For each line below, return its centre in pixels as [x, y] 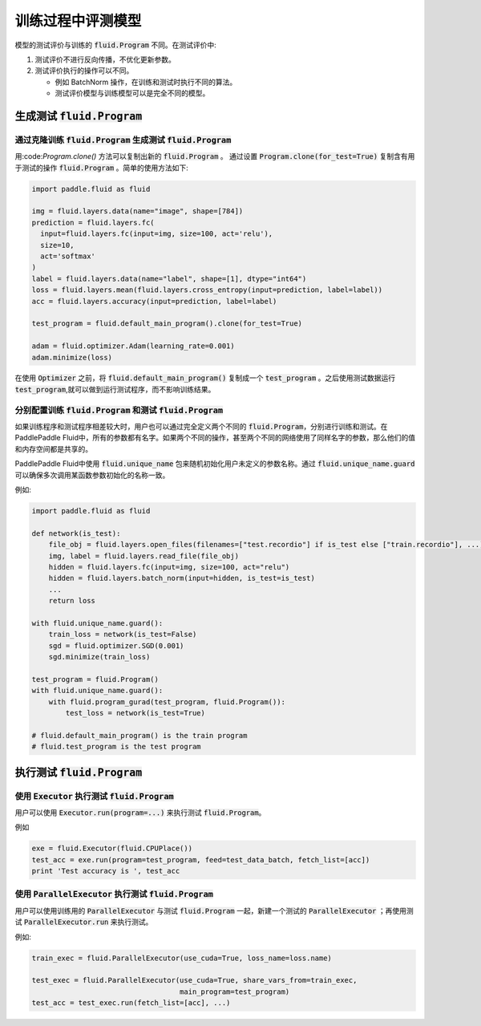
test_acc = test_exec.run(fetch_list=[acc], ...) [131, 1003]
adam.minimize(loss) [72, 357]
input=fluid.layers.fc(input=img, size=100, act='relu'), [157, 234]
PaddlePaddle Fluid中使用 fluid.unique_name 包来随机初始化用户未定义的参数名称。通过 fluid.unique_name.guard [215, 464]
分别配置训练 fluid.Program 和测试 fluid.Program [119, 410]
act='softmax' [68, 256]
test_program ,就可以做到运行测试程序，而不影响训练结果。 [115, 389]
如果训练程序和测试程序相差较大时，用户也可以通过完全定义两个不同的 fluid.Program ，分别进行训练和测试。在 [201, 427]
